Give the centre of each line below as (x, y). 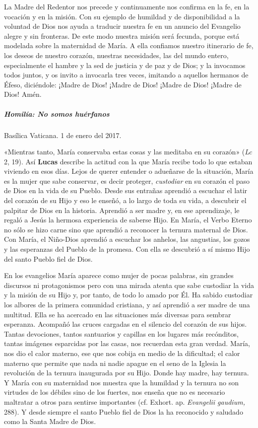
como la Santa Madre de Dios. (50, 421)
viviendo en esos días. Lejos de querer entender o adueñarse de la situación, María (129, 171)
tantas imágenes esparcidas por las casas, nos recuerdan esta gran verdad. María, (127, 343)
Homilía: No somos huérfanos (57, 113)
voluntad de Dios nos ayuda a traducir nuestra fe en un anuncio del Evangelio (122, 26)
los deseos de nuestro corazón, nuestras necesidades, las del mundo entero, (116, 55)
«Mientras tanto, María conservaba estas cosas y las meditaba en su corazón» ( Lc (128, 152)
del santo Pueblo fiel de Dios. (48, 258)
